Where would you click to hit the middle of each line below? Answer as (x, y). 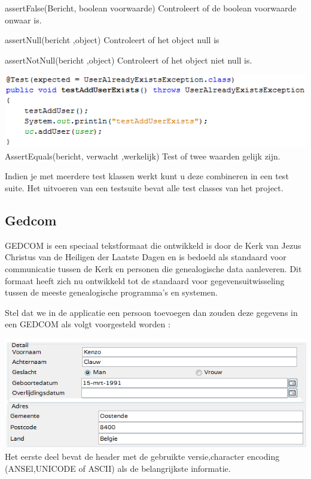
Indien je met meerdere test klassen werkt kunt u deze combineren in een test (147, 176)
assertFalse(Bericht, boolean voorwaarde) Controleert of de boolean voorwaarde (151, 8)
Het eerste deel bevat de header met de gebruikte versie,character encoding (142, 457)
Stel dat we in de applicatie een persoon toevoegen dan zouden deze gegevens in (151, 312)
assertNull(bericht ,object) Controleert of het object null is (112, 40)
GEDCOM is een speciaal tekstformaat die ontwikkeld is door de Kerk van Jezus (153, 245)
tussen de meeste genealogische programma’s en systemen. (111, 292)
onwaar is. (23, 19)
